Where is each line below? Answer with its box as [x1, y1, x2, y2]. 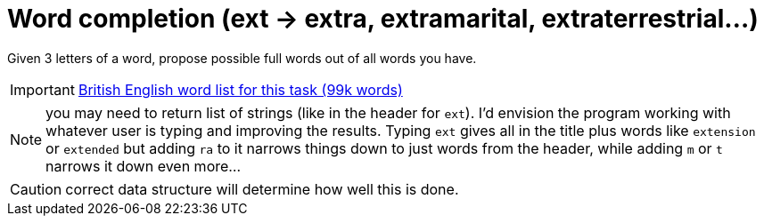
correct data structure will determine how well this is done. [65, 179, 459, 198]
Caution [10, 179, 62, 198]
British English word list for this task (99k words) [78, 80, 403, 99]
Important [10, 80, 75, 99]
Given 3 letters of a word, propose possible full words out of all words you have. [7, 50, 477, 66]
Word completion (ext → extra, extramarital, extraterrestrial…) [7, 4, 759, 34]
